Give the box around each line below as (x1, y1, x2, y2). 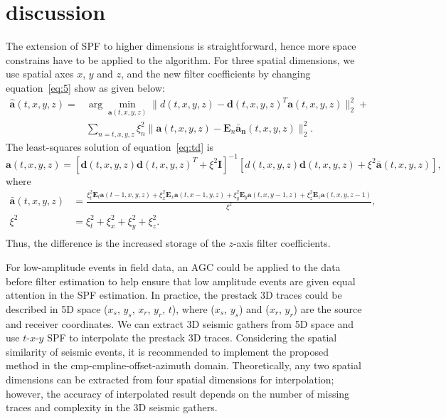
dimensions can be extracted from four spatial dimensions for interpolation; (6, 371, 334, 386)
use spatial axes (6, 66, 74, 81)
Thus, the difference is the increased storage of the (6, 235, 225, 250)
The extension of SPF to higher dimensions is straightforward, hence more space (6, 38, 356, 53)
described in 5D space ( (6, 301, 108, 316)
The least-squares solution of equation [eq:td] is (6, 139, 214, 154)
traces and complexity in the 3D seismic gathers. (6, 400, 218, 415)
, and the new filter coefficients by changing (121, 66, 311, 81)
